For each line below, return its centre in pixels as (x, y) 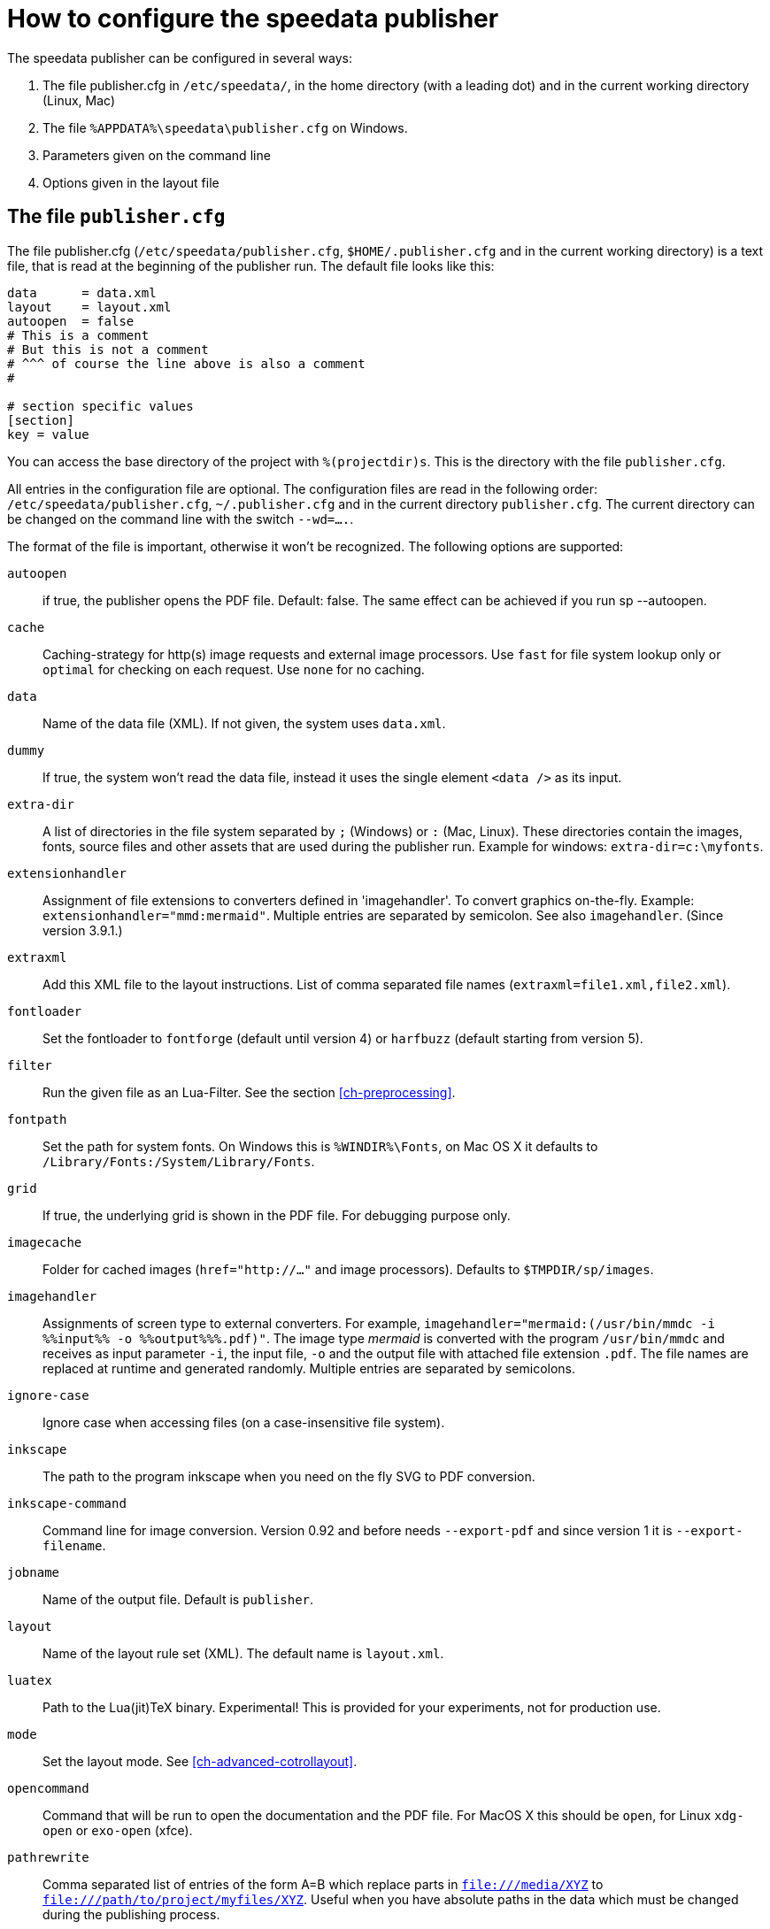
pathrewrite (48, 1857)
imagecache (45, 1242)
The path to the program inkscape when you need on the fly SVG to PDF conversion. (289, 1476)
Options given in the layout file (131, 182)
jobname (34, 1572)
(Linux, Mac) (79, 100)
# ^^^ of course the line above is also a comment (186, 363)
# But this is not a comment (108, 349)
